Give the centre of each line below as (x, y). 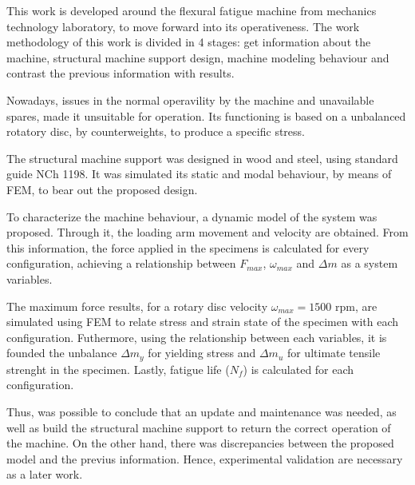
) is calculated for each (298, 369)
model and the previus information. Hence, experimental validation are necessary (205, 458)
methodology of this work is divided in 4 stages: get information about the (189, 42)
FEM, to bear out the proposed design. (102, 189)
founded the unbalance (62, 353)
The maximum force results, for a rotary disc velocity (137, 306)
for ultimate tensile (334, 353)
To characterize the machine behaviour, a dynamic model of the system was (192, 216)
